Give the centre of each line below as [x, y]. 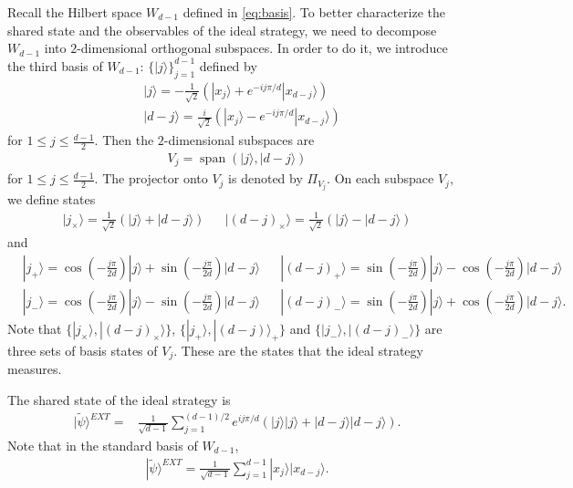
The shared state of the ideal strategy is [119, 400]
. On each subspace [380, 178]
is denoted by [266, 178]
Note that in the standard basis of [103, 445]
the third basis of [55, 65]
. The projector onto [151, 178]
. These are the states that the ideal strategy [298, 350]
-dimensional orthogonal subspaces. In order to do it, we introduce [262, 48]
